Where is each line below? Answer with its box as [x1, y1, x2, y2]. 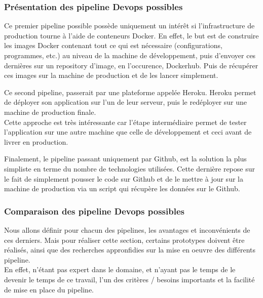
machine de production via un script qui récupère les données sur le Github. [4, 183, 240, 194]
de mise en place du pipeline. [4, 284, 94, 294]
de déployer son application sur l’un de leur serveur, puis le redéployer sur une [4, 97, 247, 107]
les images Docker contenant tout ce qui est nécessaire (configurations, [4, 40, 222, 51]
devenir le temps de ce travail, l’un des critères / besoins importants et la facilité [4, 274, 255, 284]
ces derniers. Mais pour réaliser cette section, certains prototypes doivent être [4, 234, 245, 245]
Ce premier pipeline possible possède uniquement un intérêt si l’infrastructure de [4, 20, 255, 31]
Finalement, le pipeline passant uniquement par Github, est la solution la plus [4, 153, 247, 164]
